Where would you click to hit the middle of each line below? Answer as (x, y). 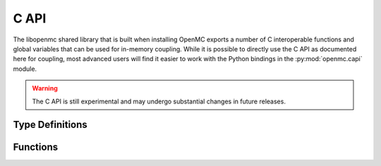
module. (25, 69)
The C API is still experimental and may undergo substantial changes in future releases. (159, 101)
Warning (45, 89)
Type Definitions (50, 125)
